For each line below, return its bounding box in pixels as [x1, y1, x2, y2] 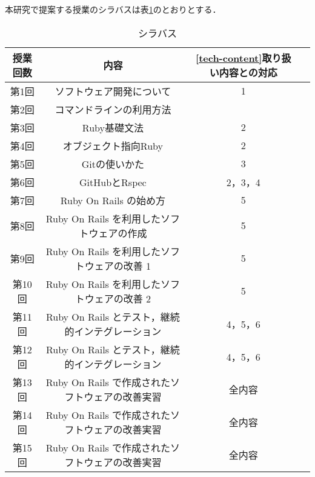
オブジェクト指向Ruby [62, 138, 163, 153]
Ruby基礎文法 [82, 120, 144, 135]
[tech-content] [196, 50, 262, 65]
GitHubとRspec [79, 175, 147, 189]
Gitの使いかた [81, 156, 145, 171]
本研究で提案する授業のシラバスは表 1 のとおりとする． [5, 3, 221, 15]
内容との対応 [219, 65, 277, 79]
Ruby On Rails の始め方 [60, 193, 166, 207]
